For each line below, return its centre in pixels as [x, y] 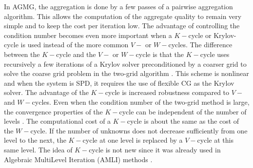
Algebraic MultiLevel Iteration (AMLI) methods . [78, 159]
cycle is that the [160, 54]
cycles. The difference [200, 45]
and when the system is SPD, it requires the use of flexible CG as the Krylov [119, 83]
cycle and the [76, 54]
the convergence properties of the [53, 111]
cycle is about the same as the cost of [183, 121]
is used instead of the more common [75, 45]
